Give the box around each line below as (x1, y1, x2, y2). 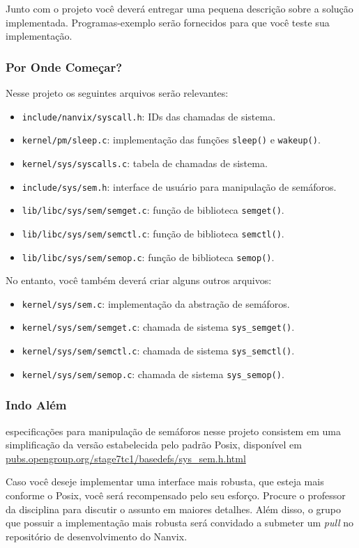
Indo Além (6, 396, 67, 414)
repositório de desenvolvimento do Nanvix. (6, 529, 188, 543)
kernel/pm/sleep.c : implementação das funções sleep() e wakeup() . (22, 132, 321, 147)
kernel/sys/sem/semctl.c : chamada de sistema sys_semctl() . (22, 343, 295, 358)
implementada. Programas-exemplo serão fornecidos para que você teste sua (6, 15, 330, 29)
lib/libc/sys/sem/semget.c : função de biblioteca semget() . (22, 203, 284, 217)
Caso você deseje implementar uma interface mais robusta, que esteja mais (6, 474, 324, 489)
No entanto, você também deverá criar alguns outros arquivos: (6, 273, 272, 288)
